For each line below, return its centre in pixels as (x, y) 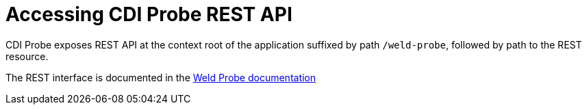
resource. (27, 56)
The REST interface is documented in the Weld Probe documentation (161, 77)
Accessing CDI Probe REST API (149, 14)
